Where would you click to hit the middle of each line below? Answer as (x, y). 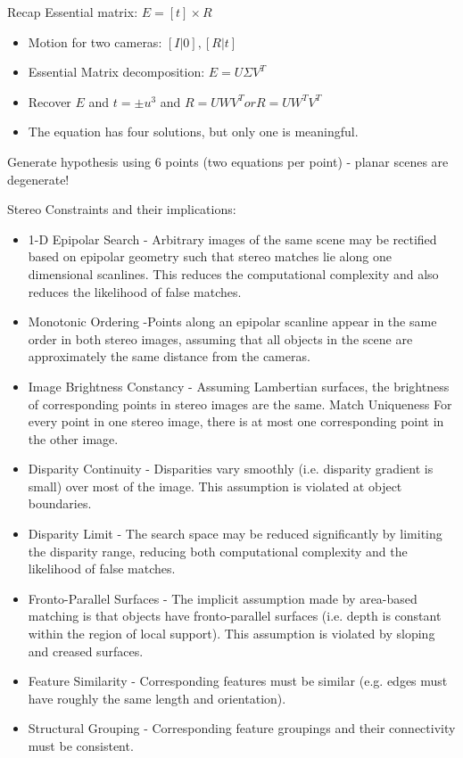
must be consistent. (81, 746)
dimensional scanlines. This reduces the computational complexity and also (233, 273)
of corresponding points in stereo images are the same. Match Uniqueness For (240, 404)
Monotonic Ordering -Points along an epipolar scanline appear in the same (232, 321)
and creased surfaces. (86, 651)
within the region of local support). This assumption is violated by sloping (231, 634)
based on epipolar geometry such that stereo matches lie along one (210, 256)
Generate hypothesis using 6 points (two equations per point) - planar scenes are (228, 161)
